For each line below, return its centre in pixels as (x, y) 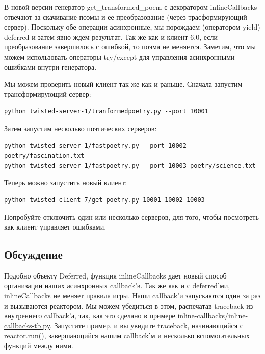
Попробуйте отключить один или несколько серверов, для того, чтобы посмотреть (131, 217)
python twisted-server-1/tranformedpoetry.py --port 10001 (106, 111)
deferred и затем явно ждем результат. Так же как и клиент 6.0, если (111, 36)
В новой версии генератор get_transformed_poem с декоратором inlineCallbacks (131, 7)
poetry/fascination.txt (44, 156)
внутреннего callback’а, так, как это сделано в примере (90, 315)
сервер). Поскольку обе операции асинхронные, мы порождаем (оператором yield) (132, 27)
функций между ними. (39, 346)
